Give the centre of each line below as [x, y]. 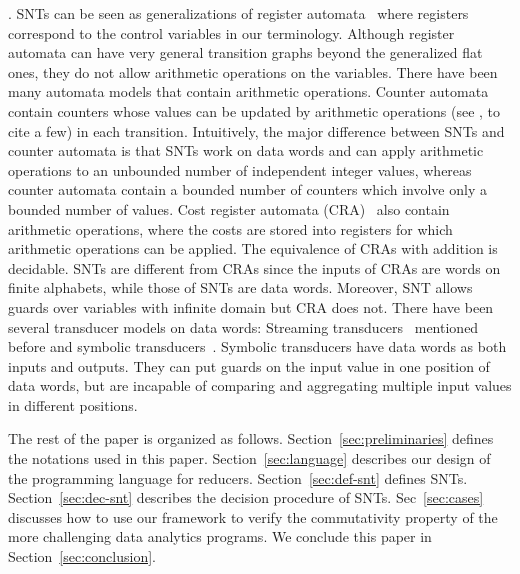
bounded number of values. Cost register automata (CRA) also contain [229, 208]
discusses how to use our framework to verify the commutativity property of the [253, 516]
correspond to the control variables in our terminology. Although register [231, 32]
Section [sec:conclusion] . [82, 556]
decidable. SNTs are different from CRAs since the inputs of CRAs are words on [254, 267]
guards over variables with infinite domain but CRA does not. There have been [251, 306]
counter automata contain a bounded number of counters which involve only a [247, 189]
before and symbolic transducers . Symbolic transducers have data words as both [257, 346]
